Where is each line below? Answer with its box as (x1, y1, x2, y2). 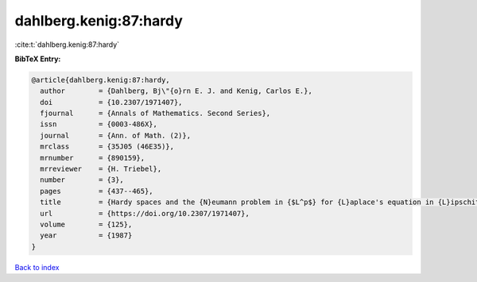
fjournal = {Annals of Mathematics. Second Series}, (40, 109, 271, 118)
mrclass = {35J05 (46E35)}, (40, 142, 175, 151)
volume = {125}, (40, 220, 133, 229)
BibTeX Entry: (14, 54, 61, 64)
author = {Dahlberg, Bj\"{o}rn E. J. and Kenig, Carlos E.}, (40, 87, 313, 95)
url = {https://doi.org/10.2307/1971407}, (40, 209, 250, 218)
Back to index (14, 262, 60, 272)
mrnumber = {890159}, (40, 153, 145, 162)
